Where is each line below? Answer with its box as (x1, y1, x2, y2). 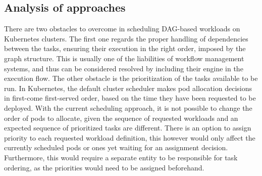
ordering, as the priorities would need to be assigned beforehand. (4, 162, 204, 172)
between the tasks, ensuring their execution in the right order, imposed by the (4, 43, 246, 54)
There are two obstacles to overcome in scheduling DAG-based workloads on (4, 23, 240, 34)
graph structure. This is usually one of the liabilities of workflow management (4, 53, 244, 63)
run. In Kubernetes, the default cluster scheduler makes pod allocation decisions (4, 82, 252, 93)
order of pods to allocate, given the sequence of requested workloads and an (4, 112, 238, 123)
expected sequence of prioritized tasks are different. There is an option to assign (4, 122, 251, 133)
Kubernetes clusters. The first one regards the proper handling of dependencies (4, 33, 248, 43)
